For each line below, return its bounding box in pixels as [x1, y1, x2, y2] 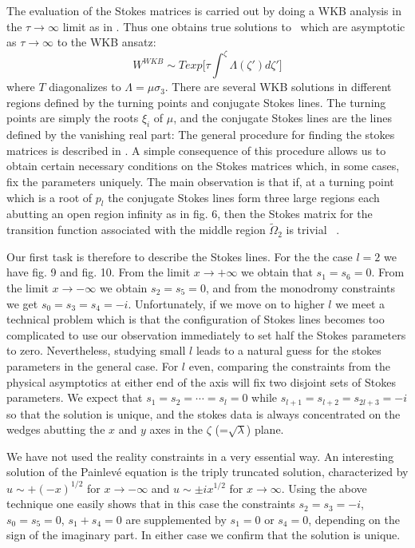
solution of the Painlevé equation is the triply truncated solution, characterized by [6, 463, 409, 480]
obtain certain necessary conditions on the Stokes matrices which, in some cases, [6, 157, 400, 174]
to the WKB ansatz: [57, 34, 156, 50]
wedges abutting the [6, 421, 105, 438]
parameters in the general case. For [6, 358, 179, 374]
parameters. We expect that [6, 389, 143, 406]
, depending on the [308, 510, 400, 527]
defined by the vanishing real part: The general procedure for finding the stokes [6, 126, 395, 143]
